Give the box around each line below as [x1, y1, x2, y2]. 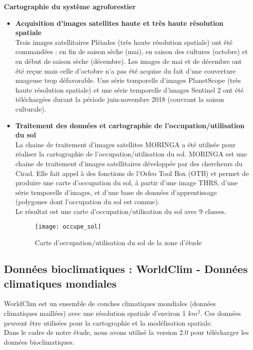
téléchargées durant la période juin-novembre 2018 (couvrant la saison [15, 94, 224, 104]
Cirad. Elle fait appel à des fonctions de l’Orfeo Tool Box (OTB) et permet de [15, 168, 249, 178]
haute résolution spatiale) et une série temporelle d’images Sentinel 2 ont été [15, 84, 244, 95]
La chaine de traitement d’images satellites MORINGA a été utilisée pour [15, 139, 236, 149]
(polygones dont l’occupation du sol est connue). [15, 196, 160, 207]
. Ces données [200, 308, 241, 318]
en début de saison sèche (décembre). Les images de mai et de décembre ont [15, 56, 242, 66]
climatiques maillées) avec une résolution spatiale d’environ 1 [4, 308, 186, 318]
